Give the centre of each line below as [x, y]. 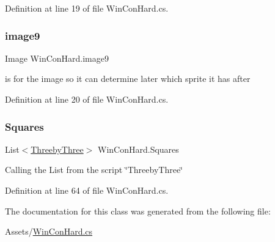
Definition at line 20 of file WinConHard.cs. [87, 99]
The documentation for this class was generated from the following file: [138, 211]
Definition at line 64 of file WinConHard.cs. [87, 190]
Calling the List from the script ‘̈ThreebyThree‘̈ [94, 170]
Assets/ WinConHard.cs [49, 231]
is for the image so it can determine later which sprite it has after [128, 79]
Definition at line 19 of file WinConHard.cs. [87, 8]
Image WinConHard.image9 [57, 58]
